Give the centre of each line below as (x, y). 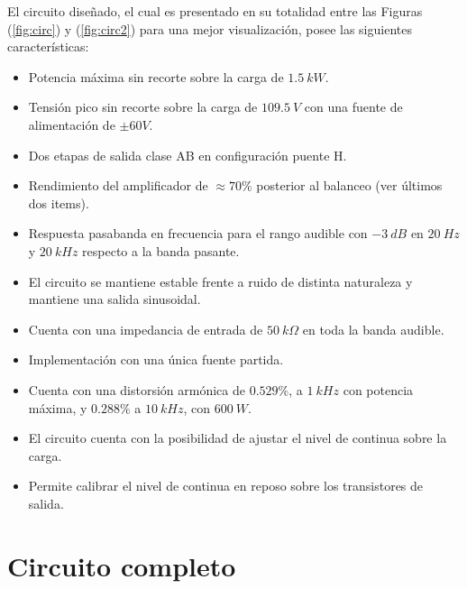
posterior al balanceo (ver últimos (349, 185)
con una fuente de (353, 107)
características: (48, 46)
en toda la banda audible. (373, 329)
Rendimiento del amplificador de (118, 185)
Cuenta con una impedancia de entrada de (146, 329)
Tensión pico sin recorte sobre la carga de (143, 107)
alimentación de (72, 124)
